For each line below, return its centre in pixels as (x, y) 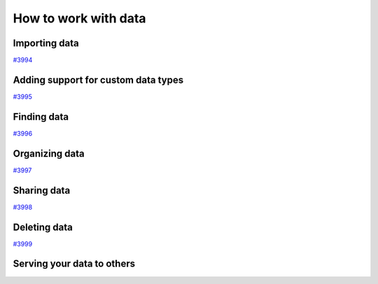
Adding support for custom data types (98, 80)
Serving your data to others (74, 264)
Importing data (46, 43)
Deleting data (43, 227)
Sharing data (42, 190)
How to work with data (79, 18)
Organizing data (49, 153)
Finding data (41, 117)
